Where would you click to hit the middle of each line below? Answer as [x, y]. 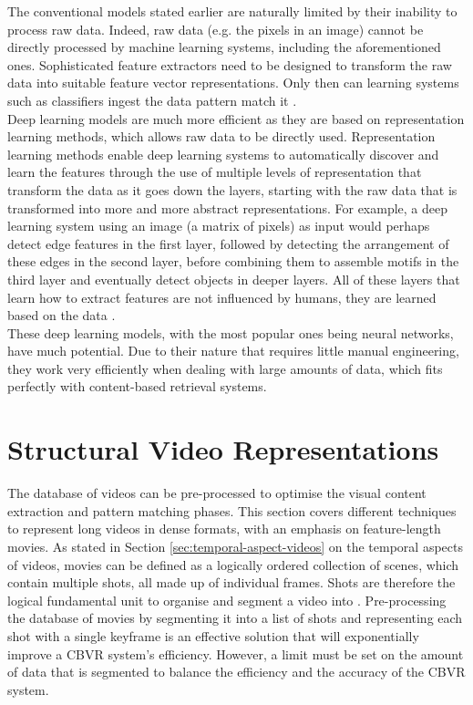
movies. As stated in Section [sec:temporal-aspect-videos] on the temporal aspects [235, 546]
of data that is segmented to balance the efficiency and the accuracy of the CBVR [236, 672]
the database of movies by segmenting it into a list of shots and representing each [235, 618]
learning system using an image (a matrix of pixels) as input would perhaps [219, 226]
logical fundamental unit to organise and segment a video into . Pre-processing [227, 600]
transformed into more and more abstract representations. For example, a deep [228, 207]
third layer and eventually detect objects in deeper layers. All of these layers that [234, 279]
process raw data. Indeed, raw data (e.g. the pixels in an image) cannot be [216, 29]
